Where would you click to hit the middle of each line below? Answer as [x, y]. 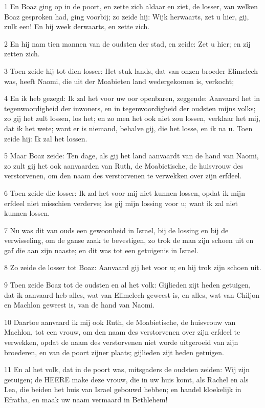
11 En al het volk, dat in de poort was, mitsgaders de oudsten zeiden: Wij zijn [127, 369]
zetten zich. [22, 54]
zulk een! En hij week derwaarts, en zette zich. [77, 26]
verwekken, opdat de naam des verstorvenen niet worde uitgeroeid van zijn [121, 342]
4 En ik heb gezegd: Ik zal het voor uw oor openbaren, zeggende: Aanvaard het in [132, 98]
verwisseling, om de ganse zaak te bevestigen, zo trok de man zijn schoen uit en [129, 240]
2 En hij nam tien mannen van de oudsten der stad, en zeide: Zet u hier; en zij [127, 43]
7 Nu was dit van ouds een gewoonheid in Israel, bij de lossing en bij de [116, 230]
